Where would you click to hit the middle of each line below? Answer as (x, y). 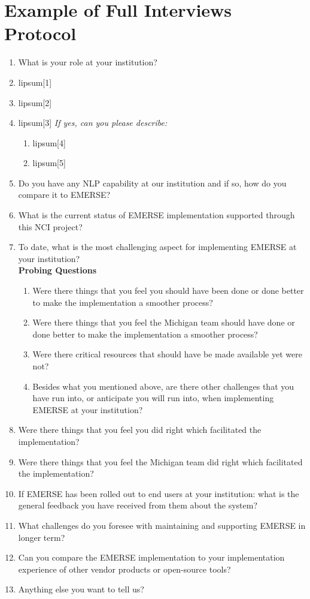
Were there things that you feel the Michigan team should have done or (164, 322)
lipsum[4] (49, 142)
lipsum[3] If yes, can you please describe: (93, 123)
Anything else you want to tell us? (81, 589)
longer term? (42, 537)
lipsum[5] (49, 163)
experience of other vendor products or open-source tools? (124, 569)
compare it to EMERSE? (64, 195)
